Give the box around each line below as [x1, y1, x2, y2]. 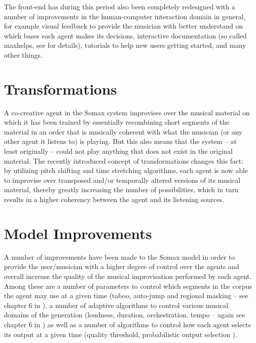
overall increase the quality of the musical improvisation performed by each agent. [4, 271, 252, 281]
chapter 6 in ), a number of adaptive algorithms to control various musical [4, 300, 228, 310]
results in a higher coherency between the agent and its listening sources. [4, 194, 224, 205]
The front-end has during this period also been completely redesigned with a [4, 1, 235, 11]
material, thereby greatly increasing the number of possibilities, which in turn [4, 184, 239, 195]
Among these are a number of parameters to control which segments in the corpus [4, 280, 253, 291]
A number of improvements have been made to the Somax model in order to [4, 251, 235, 262]
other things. [4, 49, 42, 60]
